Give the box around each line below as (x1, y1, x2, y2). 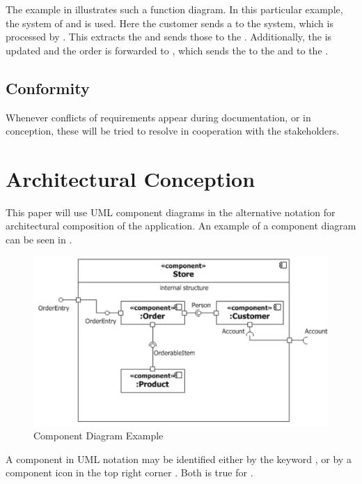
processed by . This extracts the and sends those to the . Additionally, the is (6, 29, 332, 44)
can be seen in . (6, 232, 72, 247)
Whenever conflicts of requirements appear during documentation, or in (6, 109, 311, 124)
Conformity (6, 77, 90, 98)
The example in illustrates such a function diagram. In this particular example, (6, 2, 343, 16)
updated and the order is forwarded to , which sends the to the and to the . (6, 43, 329, 57)
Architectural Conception (6, 164, 255, 192)
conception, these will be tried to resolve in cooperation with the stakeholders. (6, 123, 340, 138)
